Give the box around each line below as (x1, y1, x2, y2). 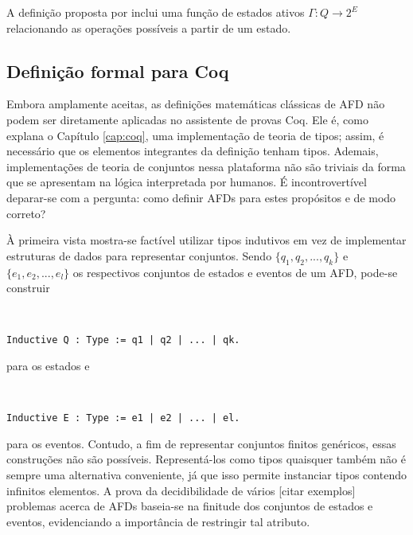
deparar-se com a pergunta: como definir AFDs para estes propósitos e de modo (6, 189, 396, 205)
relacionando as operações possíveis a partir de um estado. (6, 19, 291, 36)
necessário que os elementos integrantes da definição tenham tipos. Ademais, (6, 143, 379, 159)
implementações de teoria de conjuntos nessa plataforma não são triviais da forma (6, 158, 406, 174)
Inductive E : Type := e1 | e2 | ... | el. (6, 412, 240, 424)
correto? (6, 205, 46, 221)
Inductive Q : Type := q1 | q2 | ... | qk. (6, 334, 240, 346)
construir (6, 279, 50, 296)
